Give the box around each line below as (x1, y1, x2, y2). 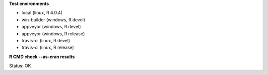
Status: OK (9, 63, 31, 69)
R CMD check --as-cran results (9, 54, 75, 60)
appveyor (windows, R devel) (21, 24, 81, 30)
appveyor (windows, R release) (21, 30, 85, 37)
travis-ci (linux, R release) (21, 45, 74, 51)
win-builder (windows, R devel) (21, 16, 85, 22)
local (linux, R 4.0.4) (21, 10, 63, 16)
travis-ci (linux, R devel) (21, 37, 70, 43)
